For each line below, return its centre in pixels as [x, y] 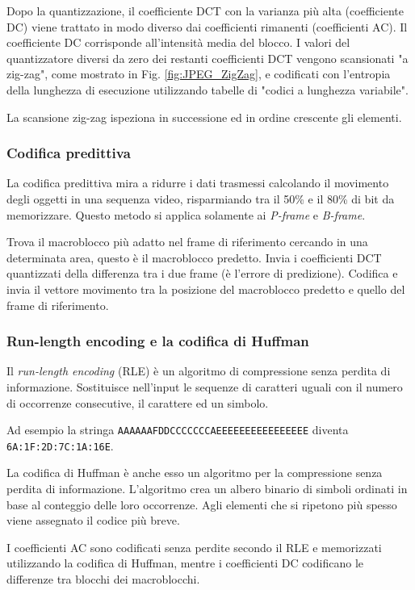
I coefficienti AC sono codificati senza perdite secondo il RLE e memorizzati [194, 547]
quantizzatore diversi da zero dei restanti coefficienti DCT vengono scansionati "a [207, 58]
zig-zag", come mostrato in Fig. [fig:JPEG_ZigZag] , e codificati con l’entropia [199, 74]
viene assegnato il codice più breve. [93, 520]
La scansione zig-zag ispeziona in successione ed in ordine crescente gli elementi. [204, 117]
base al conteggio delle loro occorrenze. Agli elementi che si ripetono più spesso [202, 504]
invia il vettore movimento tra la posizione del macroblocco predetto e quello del [206, 289]
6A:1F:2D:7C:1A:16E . [60, 445]
